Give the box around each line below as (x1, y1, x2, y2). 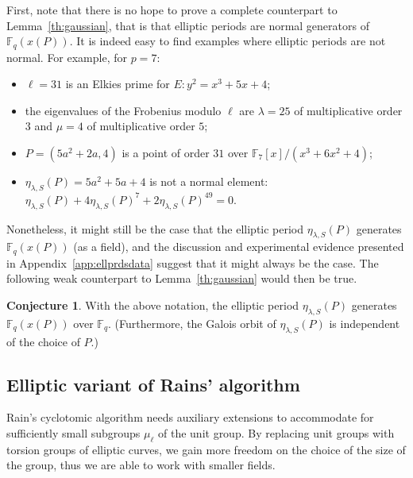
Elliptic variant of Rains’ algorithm (6, 372, 300, 396)
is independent (329, 314, 400, 331)
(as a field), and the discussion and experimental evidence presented (73, 238, 404, 255)
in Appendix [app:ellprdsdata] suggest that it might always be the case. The (6, 254, 379, 271)
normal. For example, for (6, 48, 127, 65)
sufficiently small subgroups (6, 425, 141, 441)
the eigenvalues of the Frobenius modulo (25, 102, 222, 118)
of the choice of (6, 333, 80, 349)
